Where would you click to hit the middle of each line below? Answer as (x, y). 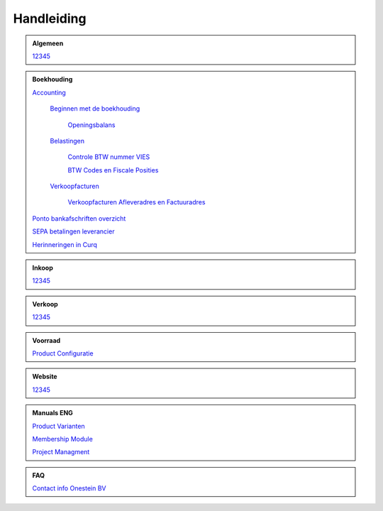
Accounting (49, 92)
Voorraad (46, 340)
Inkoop (43, 268)
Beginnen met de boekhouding (95, 109)
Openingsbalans (91, 125)
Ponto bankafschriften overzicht (79, 218)
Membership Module (63, 439)
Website (45, 377)
